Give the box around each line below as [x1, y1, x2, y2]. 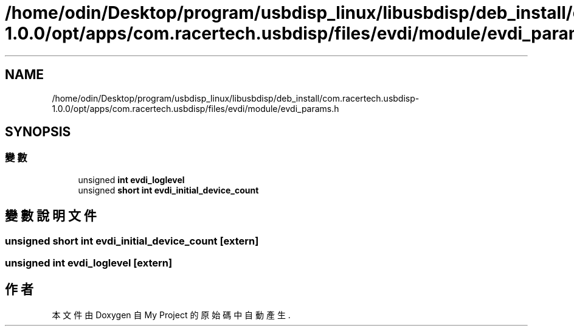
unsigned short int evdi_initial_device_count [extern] [5, 234, 259, 247]
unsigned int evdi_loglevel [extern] [5, 257, 173, 270]
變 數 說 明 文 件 [5, 208, 97, 224]
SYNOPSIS [5, 124, 71, 140]
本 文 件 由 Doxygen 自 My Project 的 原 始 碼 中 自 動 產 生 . [52, 309, 291, 320]
